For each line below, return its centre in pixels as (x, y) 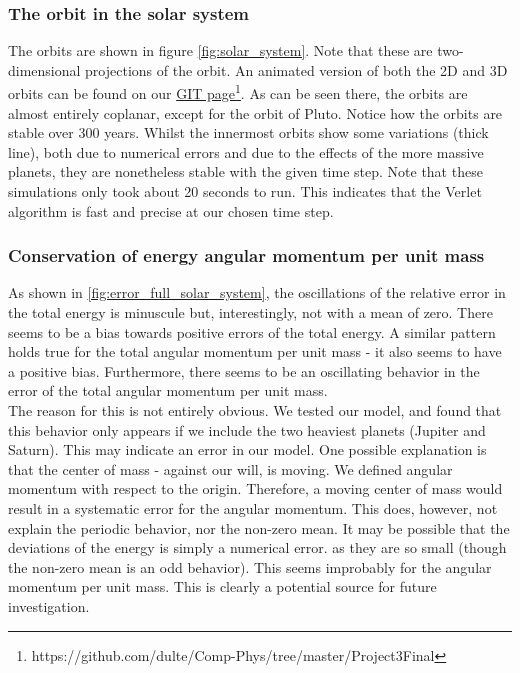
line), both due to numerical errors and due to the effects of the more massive (246, 151)
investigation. (49, 605)
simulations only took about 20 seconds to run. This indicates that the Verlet (245, 191)
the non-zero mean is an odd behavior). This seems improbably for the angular (250, 566)
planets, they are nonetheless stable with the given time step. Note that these (245, 171)
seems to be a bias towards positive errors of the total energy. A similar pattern (252, 331)
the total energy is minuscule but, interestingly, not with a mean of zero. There (250, 312)
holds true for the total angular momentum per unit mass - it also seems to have (255, 351)
